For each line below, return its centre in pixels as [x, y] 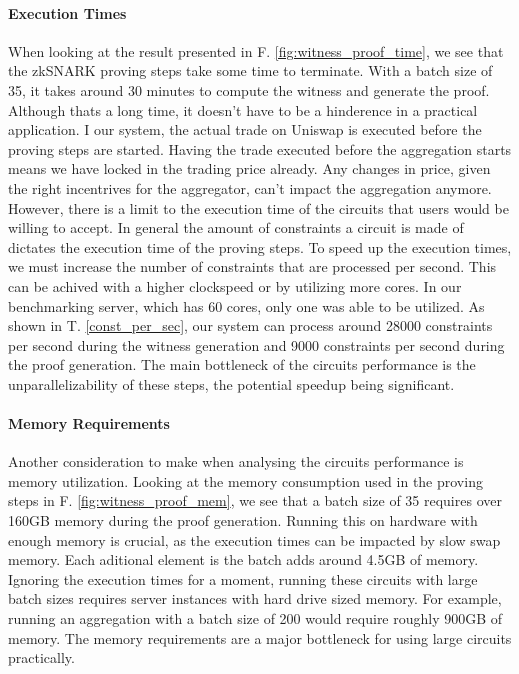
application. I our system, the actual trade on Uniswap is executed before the [245, 129]
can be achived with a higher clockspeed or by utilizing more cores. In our [235, 285]
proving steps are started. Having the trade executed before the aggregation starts [260, 148]
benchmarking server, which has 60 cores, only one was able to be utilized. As [246, 305]
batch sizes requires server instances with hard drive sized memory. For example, [255, 598]
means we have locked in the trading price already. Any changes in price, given [249, 168]
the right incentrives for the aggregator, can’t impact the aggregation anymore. [250, 187]
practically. [41, 657]
